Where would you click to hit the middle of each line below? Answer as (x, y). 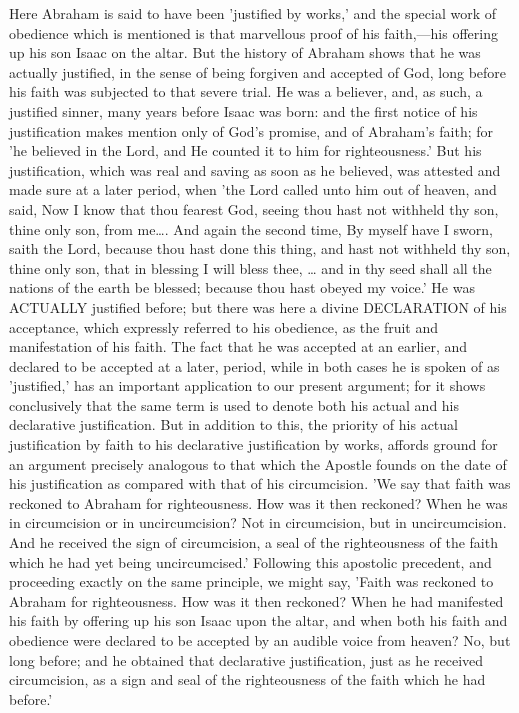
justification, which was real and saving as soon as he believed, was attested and (255, 169)
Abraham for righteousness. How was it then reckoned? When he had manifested (256, 600)
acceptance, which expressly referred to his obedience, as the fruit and (224, 326)
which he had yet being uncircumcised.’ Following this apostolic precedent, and (250, 561)
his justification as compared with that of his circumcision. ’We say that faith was (260, 483)
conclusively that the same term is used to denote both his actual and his (234, 404)
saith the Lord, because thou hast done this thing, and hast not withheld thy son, (260, 248)
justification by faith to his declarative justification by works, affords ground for (253, 444)
